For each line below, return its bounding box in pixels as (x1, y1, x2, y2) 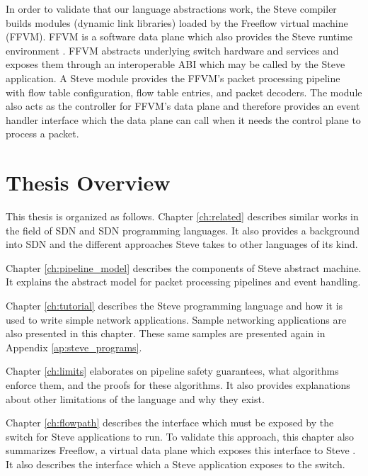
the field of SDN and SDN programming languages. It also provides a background (6, 222, 360, 237)
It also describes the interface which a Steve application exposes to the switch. (6, 456, 345, 471)
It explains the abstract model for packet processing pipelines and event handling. (6, 274, 361, 289)
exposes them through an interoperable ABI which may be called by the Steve (6, 57, 345, 72)
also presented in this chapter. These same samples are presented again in (6, 326, 326, 341)
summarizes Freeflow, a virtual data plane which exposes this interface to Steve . (6, 443, 356, 458)
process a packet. (6, 126, 79, 141)
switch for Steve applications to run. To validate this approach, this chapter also (6, 429, 355, 443)
